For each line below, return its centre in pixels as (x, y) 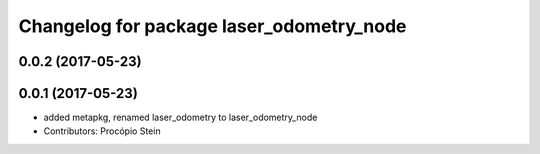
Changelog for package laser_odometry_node (212, 26)
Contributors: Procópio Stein (102, 131)
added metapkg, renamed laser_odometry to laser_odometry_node (180, 117)
